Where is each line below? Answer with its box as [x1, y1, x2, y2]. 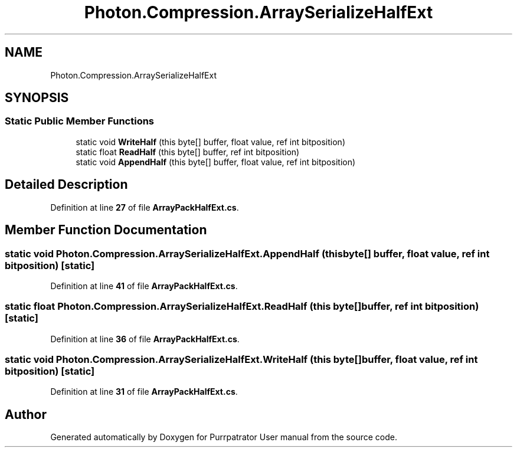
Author [5, 407, 47, 422]
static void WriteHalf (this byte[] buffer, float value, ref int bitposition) [76, 136, 345, 147]
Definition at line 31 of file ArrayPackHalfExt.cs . [50, 387, 238, 397]
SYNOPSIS [5, 90, 69, 106]
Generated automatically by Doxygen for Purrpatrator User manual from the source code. [50, 432, 397, 443]
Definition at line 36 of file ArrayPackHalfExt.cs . [50, 333, 240, 344]
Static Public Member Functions [5, 115, 155, 127]
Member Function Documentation [5, 222, 207, 238]
